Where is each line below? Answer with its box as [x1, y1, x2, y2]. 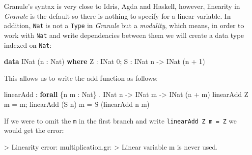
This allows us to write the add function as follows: [4, 72, 158, 83]
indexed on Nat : [4, 39, 52, 50]
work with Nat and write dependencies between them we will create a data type [4, 30, 244, 40]
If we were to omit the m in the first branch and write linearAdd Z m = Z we [4, 115, 237, 125]
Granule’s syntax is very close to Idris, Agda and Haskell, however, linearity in [4, 1, 240, 11]
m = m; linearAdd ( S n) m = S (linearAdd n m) [4, 98, 150, 109]
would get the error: [4, 125, 64, 135]
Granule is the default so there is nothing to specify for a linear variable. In [4, 10, 231, 21]
